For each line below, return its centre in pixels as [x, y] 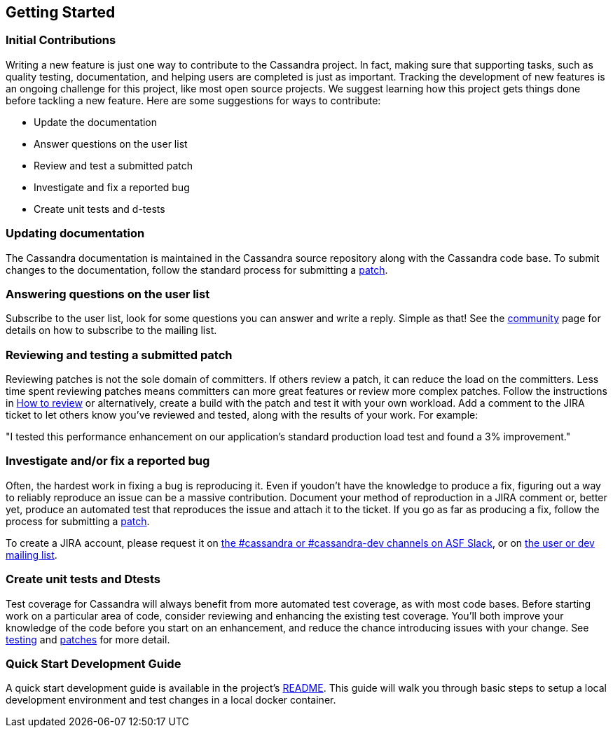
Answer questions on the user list [111, 144]
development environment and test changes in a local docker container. [171, 700]
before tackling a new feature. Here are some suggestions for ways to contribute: [193, 100]
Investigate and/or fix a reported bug [108, 461]
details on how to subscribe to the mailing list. [111, 330]
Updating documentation [75, 233]
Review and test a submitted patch [113, 165]
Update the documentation [96, 122]
